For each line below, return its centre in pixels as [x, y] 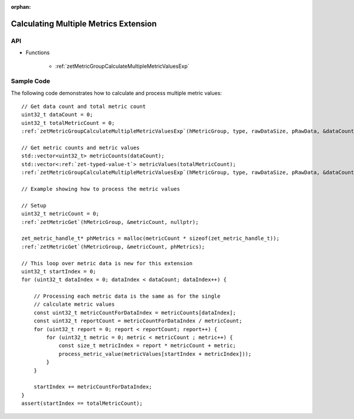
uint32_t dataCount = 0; [57, 115]
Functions [38, 52]
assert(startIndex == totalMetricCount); [82, 403]
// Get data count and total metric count [84, 107]
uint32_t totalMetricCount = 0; [68, 123]
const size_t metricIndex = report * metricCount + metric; [147, 346]
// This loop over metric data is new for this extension [107, 263]
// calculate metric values [74, 304]
